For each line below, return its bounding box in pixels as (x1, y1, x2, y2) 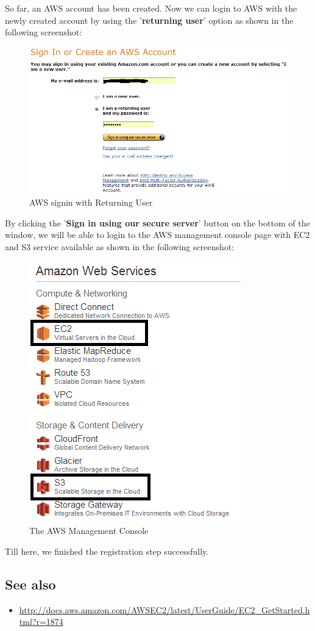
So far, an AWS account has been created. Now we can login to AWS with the (5, 2, 297, 14)
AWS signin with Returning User (29, 196, 153, 209)
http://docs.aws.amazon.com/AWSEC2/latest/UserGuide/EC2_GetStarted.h (19, 603, 310, 616)
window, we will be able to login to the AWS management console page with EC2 (5, 228, 310, 241)
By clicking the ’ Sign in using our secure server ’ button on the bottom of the (5, 216, 310, 229)
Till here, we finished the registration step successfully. (5, 544, 209, 557)
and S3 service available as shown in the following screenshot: (5, 240, 235, 253)
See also (5, 574, 56, 593)
